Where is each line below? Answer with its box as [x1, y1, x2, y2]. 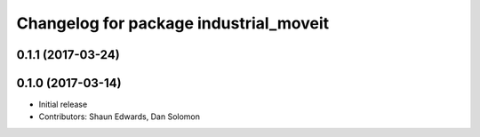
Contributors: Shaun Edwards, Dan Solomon [38, 111, 200, 122]
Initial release [38, 99, 88, 110]
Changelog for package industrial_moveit [16, 13, 329, 33]
